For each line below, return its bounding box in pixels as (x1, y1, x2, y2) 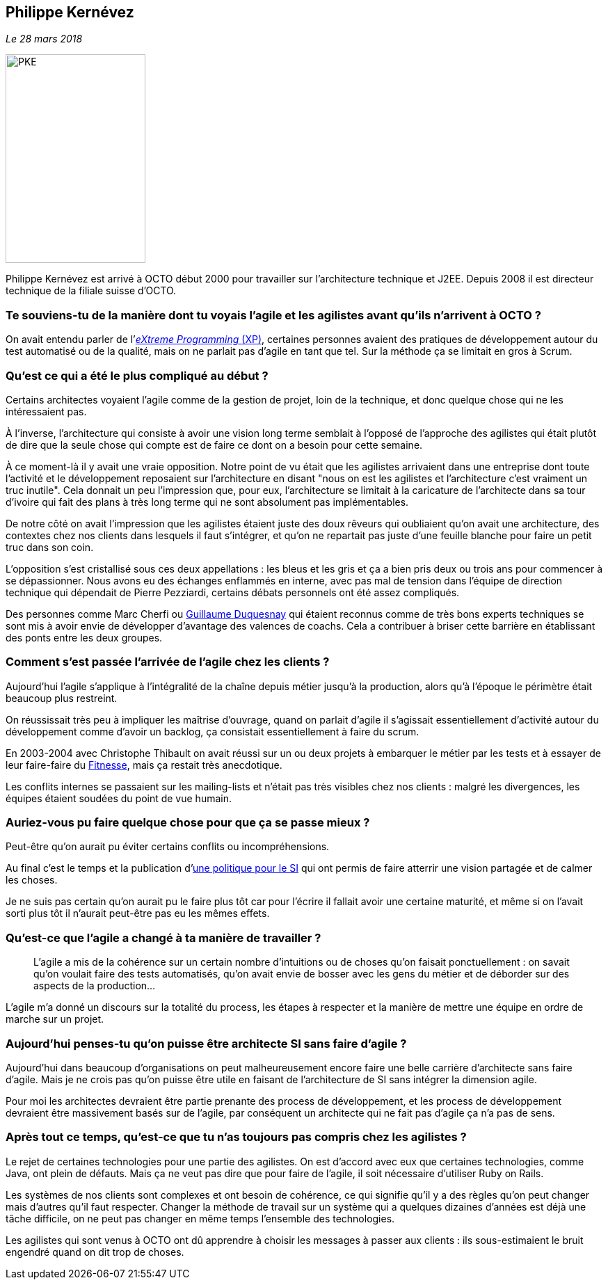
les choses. (6, 874, 58, 886)
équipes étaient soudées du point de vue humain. (6, 792, 232, 804)
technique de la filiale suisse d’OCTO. (6, 285, 177, 297)
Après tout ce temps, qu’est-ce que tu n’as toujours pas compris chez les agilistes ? (6, 1130, 467, 1144)
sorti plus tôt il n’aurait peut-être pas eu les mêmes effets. (6, 907, 270, 920)
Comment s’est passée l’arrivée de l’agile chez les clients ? (6, 655, 330, 669)
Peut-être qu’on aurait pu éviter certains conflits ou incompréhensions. (6, 840, 330, 853)
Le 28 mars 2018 (6, 33, 83, 45)
